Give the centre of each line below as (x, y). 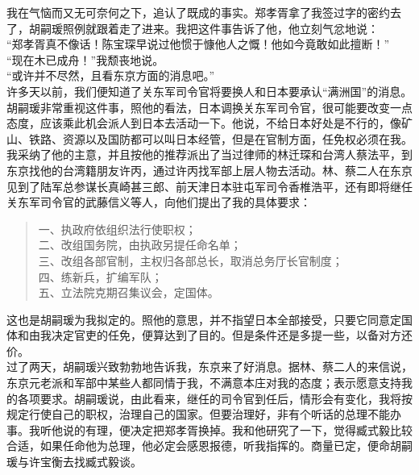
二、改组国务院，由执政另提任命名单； (140, 245)
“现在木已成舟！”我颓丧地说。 (85, 59)
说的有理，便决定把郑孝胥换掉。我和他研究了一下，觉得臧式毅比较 (237, 429)
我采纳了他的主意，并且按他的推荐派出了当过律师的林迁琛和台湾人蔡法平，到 (209, 154)
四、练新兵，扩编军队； (100, 276)
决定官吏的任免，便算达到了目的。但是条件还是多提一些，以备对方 (226, 335)
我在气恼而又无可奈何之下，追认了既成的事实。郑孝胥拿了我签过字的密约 (198, 12)
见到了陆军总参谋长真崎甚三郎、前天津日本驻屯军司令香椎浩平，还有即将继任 (209, 186)
